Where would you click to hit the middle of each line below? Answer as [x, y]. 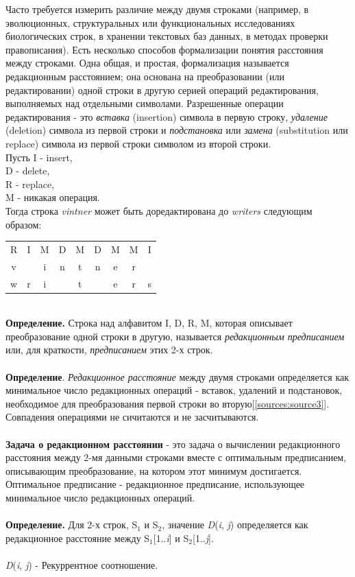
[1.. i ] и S [171, 538]
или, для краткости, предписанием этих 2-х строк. [109, 350]
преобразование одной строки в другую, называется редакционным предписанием [175, 336]
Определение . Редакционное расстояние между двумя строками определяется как [177, 376]
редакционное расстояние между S [78, 538]
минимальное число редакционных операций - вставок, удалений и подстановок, [174, 390]
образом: [24, 224]
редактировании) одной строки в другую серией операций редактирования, [162, 90]
